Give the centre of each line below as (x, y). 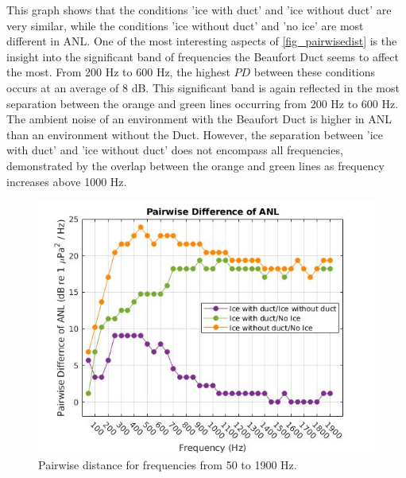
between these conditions (315, 72)
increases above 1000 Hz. (67, 181)
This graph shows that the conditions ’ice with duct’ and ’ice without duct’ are (199, 10)
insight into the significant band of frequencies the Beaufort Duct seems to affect (203, 56)
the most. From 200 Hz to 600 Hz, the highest (118, 72)
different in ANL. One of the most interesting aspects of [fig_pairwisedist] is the (202, 41)
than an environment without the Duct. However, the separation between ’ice (195, 134)
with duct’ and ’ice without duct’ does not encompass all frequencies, (175, 150)
